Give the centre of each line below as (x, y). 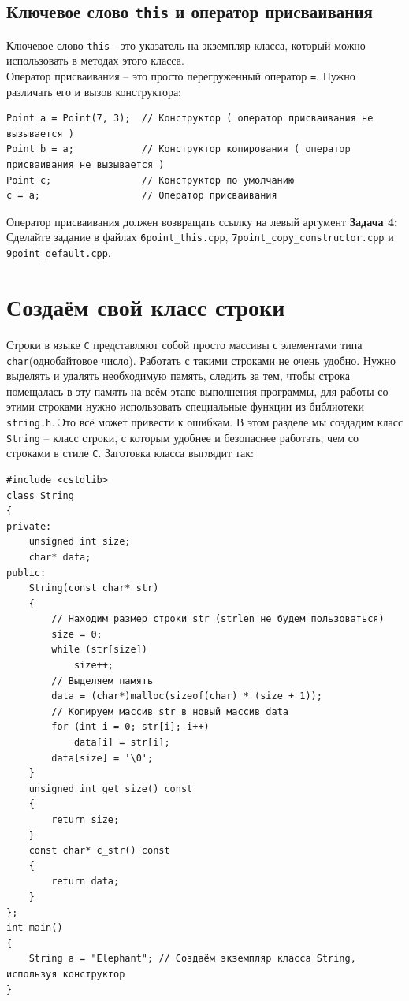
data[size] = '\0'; (102, 758)
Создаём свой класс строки (146, 306)
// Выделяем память (102, 681)
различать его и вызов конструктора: (94, 91)
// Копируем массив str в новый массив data (170, 711)
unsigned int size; (80, 542)
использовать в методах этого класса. (95, 60)
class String (40, 495)
